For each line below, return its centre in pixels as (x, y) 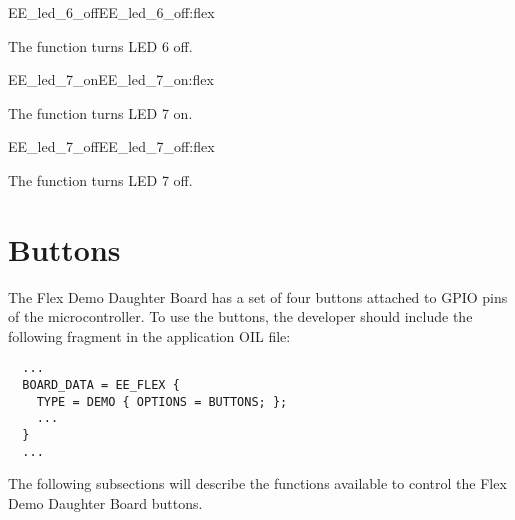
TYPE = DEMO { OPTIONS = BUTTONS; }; (162, 401)
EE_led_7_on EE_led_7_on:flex (111, 79)
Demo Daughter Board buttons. (105, 503)
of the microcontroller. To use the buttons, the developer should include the (240, 316)
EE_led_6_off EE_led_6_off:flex (111, 12)
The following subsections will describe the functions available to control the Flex (257, 483)
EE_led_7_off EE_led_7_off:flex (111, 146)
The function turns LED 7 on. (100, 112)
